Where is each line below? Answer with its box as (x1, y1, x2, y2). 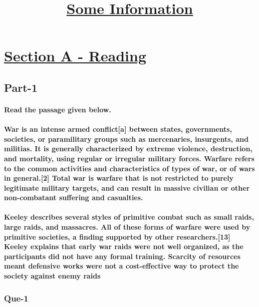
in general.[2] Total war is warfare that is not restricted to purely (4, 173, 234, 183)
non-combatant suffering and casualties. (4, 192, 143, 203)
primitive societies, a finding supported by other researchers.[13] (4, 231, 231, 242)
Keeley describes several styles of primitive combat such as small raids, (4, 212, 254, 222)
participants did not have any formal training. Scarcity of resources (4, 251, 241, 261)
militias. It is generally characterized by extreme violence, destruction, (4, 143, 253, 154)
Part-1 (4, 79, 38, 95)
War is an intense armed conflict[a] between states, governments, (4, 124, 232, 134)
